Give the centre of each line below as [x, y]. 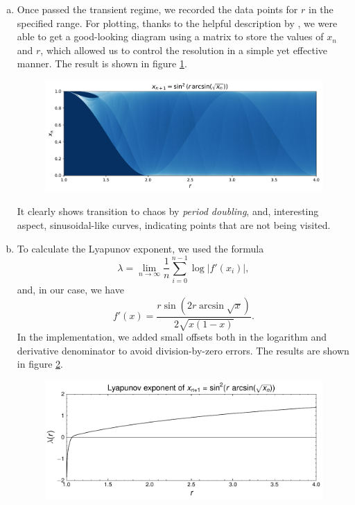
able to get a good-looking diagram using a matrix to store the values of [170, 36]
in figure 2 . [40, 364]
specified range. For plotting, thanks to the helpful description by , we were [177, 23]
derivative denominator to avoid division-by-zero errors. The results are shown [183, 350]
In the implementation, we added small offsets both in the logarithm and [172, 337]
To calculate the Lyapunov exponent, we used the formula [140, 248]
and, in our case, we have [70, 290]
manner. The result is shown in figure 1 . [102, 63]
